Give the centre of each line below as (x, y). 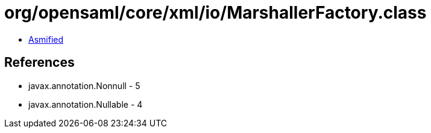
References (39, 63)
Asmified (46, 39)
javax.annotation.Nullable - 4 (86, 104)
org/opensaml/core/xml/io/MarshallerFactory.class (215, 13)
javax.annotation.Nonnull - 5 (84, 85)
